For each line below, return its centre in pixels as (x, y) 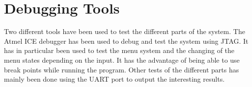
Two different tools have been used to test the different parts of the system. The (125, 31)
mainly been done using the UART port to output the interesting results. (114, 79)
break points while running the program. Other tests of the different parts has (122, 69)
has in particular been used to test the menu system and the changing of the (119, 50)
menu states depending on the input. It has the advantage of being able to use (122, 60)
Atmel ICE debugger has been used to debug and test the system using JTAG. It (126, 41)
